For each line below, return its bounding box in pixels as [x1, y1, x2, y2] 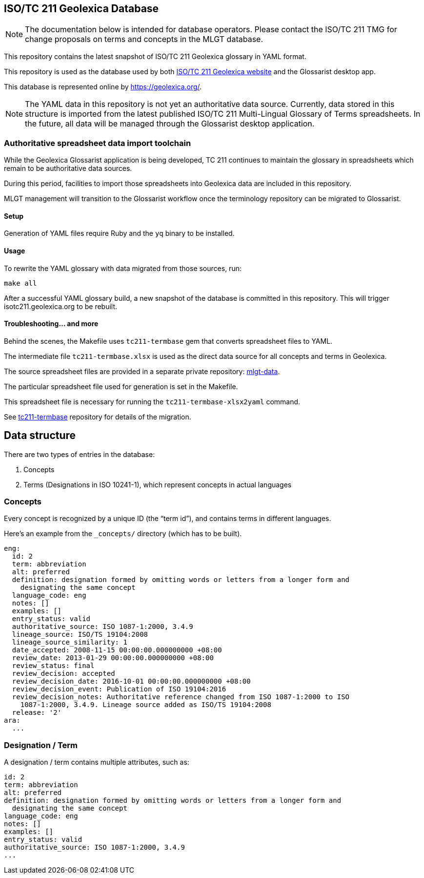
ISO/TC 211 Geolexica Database [4, 2, 159, 15]
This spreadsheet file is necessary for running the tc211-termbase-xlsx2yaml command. [4, 397, 301, 406]
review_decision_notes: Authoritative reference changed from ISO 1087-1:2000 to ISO [12, 693, 350, 701]
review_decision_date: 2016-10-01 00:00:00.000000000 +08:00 [12, 677, 251, 686]
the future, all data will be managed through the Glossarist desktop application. [25, 119, 315, 129]
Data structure [4, 429, 76, 442]
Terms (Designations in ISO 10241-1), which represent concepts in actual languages [23, 480, 292, 489]
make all [4, 279, 37, 287]
